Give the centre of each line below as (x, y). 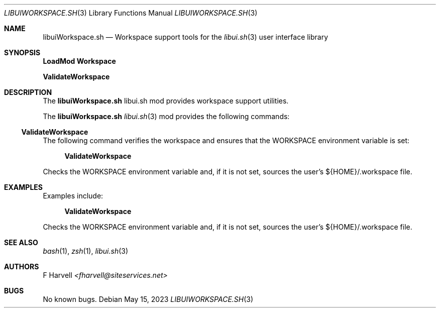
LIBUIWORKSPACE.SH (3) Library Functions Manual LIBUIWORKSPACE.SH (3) (131, 13)
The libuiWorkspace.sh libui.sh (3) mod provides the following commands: (166, 116)
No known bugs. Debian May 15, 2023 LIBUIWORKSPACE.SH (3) (148, 299)
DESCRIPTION (28, 92)
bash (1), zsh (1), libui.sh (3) (86, 251)
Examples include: (73, 196)
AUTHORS (22, 267)
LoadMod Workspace (79, 61)
